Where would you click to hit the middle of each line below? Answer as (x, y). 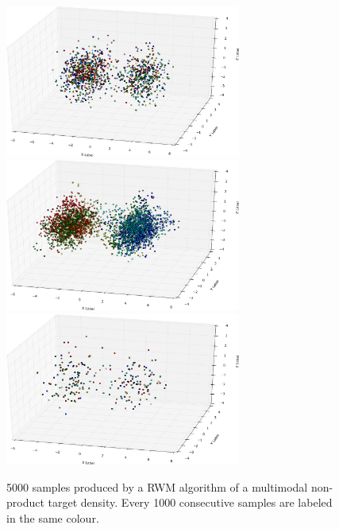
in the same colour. (53, 518)
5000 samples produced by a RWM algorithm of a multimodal (157, 486)
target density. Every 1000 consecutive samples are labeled (190, 502)
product (25, 502)
